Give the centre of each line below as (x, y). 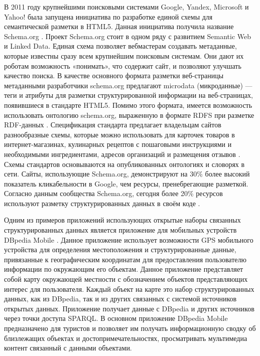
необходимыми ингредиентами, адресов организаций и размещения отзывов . (122, 154)
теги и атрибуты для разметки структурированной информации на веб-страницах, (128, 95)
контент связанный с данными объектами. (68, 348)
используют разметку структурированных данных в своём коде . (102, 203)
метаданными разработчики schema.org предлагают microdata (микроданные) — (128, 85)
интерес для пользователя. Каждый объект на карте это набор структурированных (129, 289)
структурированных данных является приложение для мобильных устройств (120, 230)
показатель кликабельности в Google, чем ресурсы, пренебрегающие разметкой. (126, 183)
